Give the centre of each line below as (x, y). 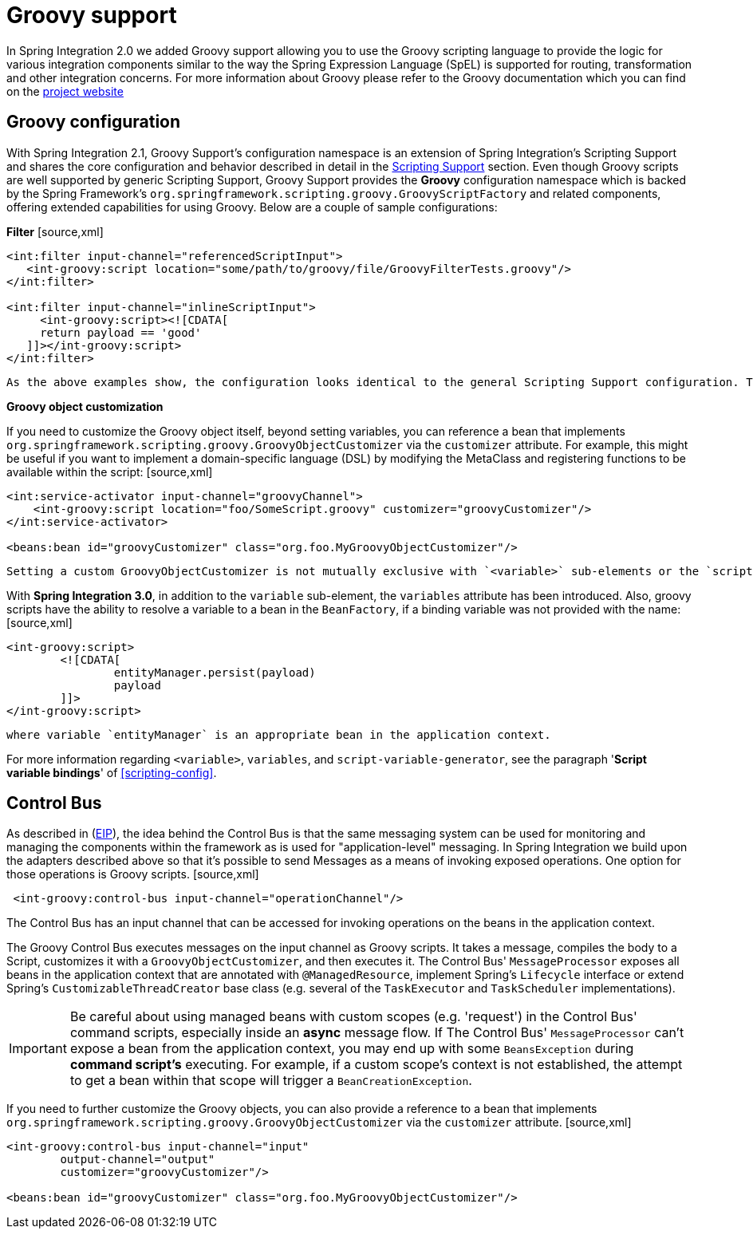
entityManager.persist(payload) (215, 672)
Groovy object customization (85, 406)
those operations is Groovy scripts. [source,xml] (133, 874)
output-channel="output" (138, 1160)
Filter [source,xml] (55, 231)
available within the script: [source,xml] (110, 472)
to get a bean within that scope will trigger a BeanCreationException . (271, 1081)
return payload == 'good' (121, 332)
